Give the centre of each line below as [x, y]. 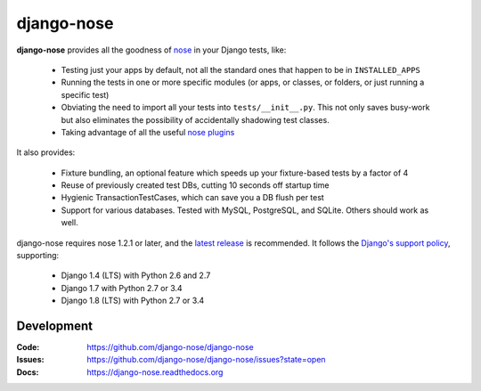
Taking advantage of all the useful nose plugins [148, 132]
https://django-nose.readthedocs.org [155, 372]
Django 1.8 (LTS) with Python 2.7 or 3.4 [133, 301]
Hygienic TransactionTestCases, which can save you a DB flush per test [192, 198]
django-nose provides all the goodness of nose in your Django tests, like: [151, 50]
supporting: [38, 256]
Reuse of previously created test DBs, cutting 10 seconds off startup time [195, 185]
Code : [28, 347]
